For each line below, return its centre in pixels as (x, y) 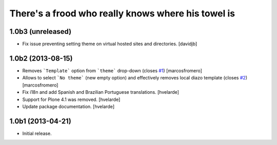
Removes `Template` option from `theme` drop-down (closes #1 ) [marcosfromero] (112, 70)
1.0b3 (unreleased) (41, 32)
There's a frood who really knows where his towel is (122, 13)
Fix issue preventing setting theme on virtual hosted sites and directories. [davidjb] (110, 44)
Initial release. (37, 133)
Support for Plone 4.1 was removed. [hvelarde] (71, 99)
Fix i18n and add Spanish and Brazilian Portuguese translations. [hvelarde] (101, 92)
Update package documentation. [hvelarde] (68, 106)
